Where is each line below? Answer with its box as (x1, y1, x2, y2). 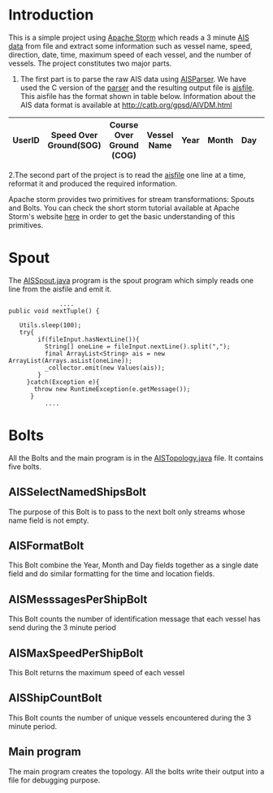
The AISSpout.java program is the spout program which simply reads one (8, 275, 254, 285)
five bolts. (8, 461, 42, 472)
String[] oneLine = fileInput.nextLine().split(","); (44, 343, 231, 351)
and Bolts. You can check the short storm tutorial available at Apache (8, 203, 240, 213)
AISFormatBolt (8, 539, 84, 553)
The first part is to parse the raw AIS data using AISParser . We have (19, 74, 247, 84)
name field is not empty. (8, 515, 89, 525)
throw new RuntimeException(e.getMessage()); (33, 385, 191, 393)
